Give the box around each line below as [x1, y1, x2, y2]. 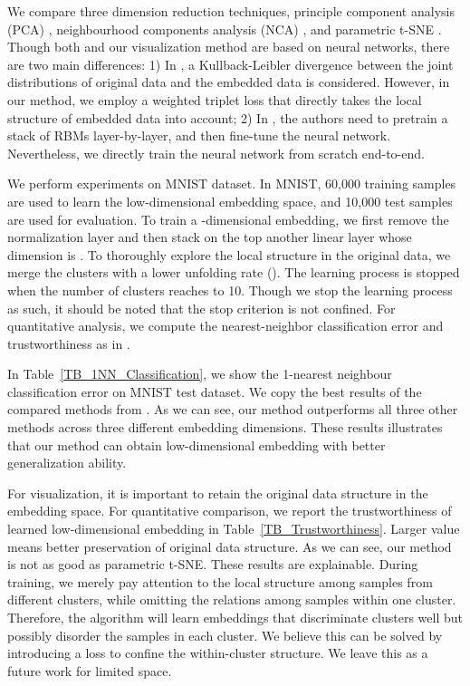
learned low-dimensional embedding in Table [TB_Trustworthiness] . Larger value [7, 519, 460, 538]
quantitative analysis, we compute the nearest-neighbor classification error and [7, 316, 444, 335]
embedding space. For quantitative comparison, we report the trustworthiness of [7, 501, 452, 520]
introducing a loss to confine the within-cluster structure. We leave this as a [7, 643, 428, 662]
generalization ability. [7, 453, 127, 472]
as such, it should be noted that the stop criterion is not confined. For [7, 298, 396, 317]
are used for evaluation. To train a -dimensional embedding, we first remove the [7, 209, 449, 228]
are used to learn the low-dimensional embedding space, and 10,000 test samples [7, 191, 453, 210]
